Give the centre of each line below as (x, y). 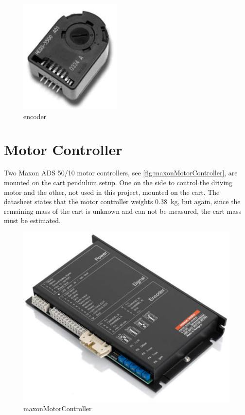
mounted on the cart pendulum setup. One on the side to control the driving (118, 182)
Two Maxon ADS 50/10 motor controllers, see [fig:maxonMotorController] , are (121, 173)
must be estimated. (32, 220)
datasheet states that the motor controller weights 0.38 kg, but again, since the (122, 201)
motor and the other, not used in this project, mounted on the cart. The (112, 192)
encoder (35, 116)
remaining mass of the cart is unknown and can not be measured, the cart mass (123, 211)
